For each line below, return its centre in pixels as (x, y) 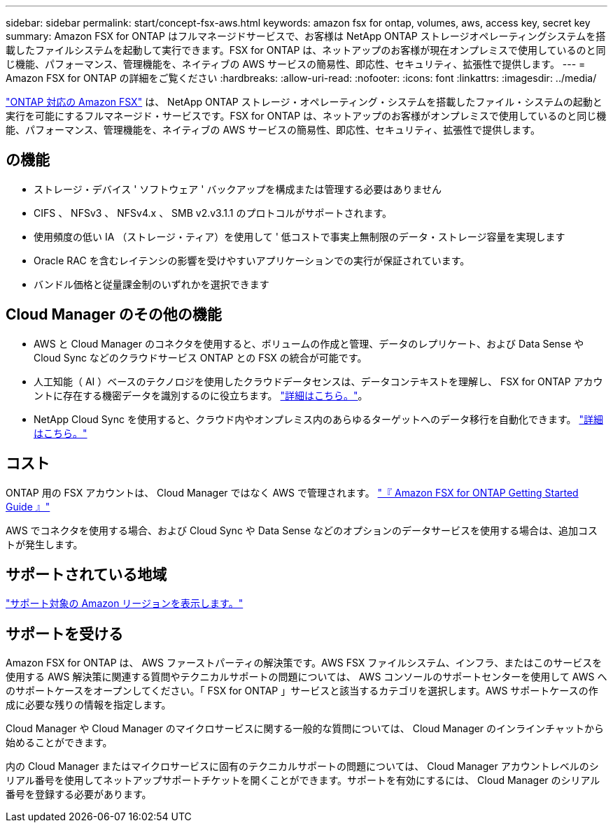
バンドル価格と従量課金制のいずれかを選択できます (152, 284)
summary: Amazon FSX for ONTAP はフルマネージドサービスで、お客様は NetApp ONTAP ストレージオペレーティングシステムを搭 (306, 36)
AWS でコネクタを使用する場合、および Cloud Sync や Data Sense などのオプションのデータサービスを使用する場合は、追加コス (302, 530)
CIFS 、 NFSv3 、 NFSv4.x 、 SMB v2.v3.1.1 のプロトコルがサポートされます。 (213, 213)
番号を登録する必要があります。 (79, 794)
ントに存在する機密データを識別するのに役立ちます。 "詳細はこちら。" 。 (201, 395)
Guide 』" (28, 506)
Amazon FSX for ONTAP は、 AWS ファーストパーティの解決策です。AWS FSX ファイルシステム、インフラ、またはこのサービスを (304, 663)
